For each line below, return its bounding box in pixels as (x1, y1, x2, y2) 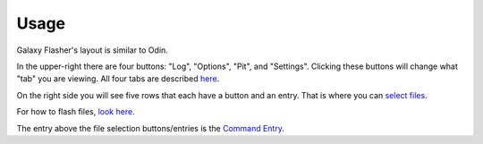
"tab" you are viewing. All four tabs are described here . (16, 73, 220, 84)
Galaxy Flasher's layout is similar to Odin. (16, 45, 169, 55)
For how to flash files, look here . (16, 106, 135, 117)
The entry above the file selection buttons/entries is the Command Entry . (16, 123, 285, 133)
